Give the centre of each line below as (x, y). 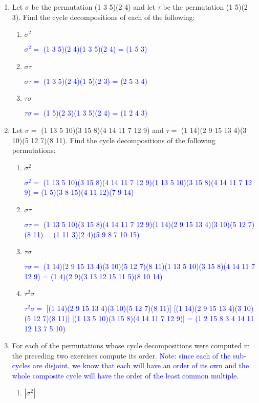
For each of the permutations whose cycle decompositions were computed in (131, 345)
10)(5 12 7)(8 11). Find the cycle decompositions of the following (114, 140)
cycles (21, 365)
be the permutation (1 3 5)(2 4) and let (93, 7)
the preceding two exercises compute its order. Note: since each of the (121, 355)
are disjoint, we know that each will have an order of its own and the (141, 365)
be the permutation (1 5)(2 (205, 7)
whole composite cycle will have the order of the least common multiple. (125, 375)
